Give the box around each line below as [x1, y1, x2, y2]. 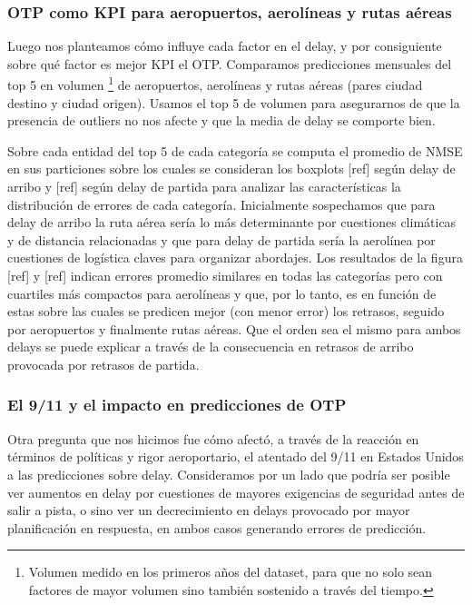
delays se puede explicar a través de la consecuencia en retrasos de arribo [7, 337, 414, 356]
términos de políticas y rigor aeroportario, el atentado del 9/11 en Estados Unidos [7, 447, 464, 466]
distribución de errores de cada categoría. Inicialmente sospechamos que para [7, 194, 436, 213]
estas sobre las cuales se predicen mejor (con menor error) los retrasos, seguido [7, 302, 445, 321]
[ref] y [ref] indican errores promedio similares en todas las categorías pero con [7, 266, 443, 284]
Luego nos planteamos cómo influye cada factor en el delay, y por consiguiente [7, 36, 442, 55]
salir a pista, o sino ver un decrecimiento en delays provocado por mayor [7, 501, 410, 520]
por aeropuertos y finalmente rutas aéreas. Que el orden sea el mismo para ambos [7, 319, 461, 338]
